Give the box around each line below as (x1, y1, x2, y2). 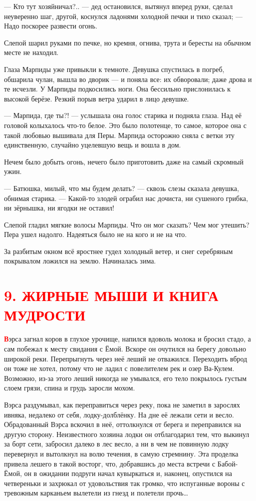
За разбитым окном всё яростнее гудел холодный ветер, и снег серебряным (4, 245, 233, 256)
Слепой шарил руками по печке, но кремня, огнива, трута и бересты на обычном (4, 37, 251, 47)
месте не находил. (4, 47, 59, 57)
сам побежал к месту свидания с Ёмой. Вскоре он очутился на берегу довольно (4, 343, 246, 353)
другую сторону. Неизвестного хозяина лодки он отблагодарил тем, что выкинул (4, 428, 250, 439)
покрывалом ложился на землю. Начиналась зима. (4, 255, 156, 266)
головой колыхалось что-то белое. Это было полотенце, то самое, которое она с (4, 119, 247, 130)
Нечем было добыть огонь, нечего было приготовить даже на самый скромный (4, 156, 244, 166)
